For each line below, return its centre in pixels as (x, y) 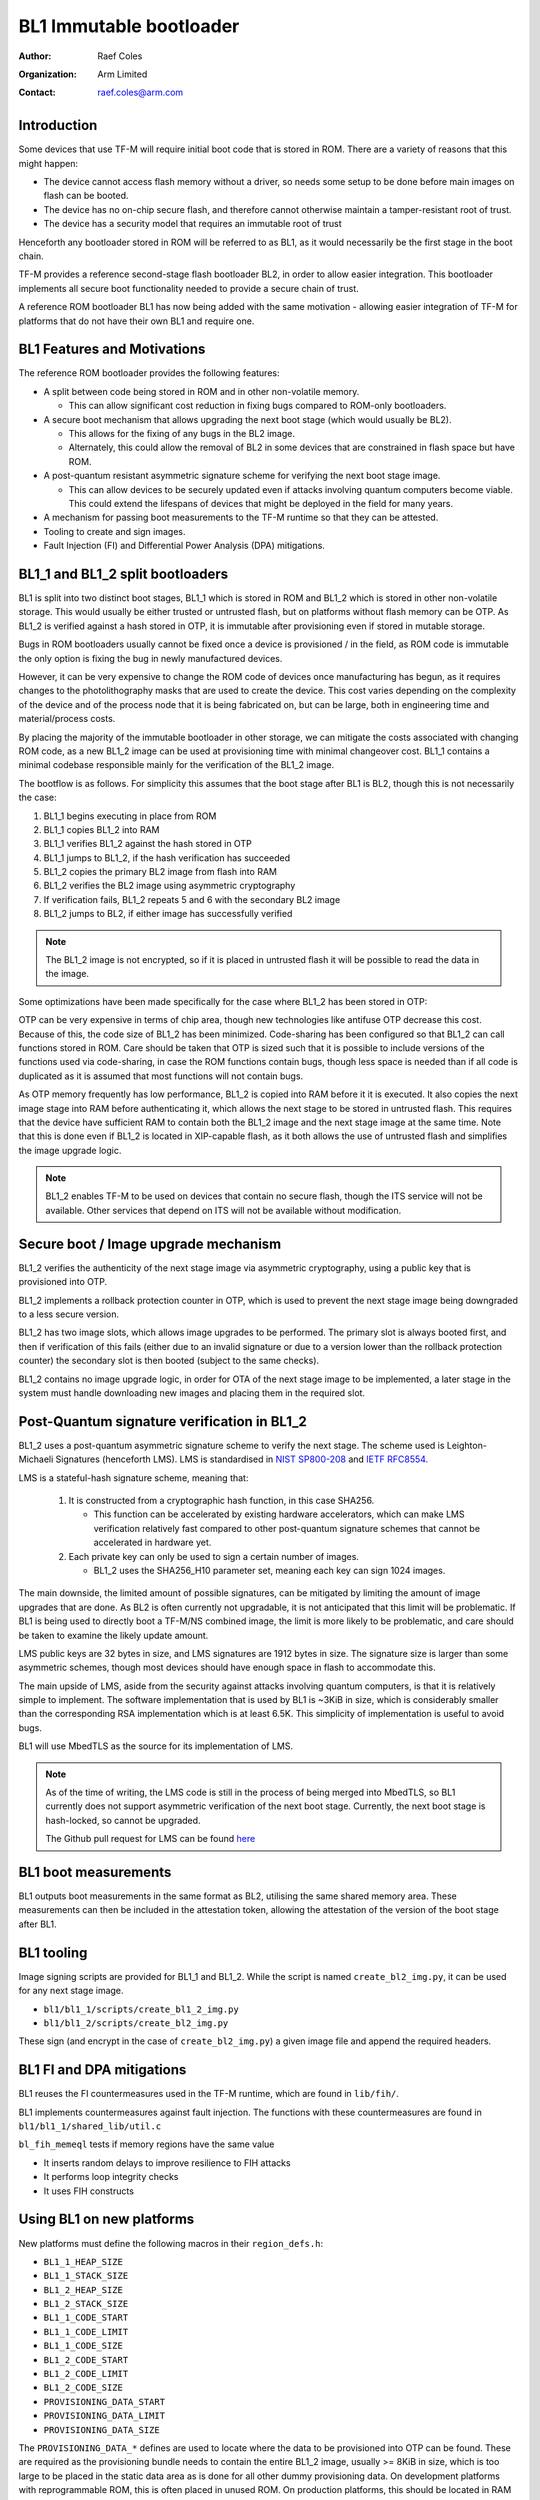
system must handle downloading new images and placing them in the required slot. (191, 1392)
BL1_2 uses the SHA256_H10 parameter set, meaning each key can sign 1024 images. (269, 1570)
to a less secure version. (69, 1314)
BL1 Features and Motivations (112, 349)
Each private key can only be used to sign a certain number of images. (214, 1556)
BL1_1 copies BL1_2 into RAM (101, 829)
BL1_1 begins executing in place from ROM (130, 816)
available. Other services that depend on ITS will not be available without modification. (223, 1210)
